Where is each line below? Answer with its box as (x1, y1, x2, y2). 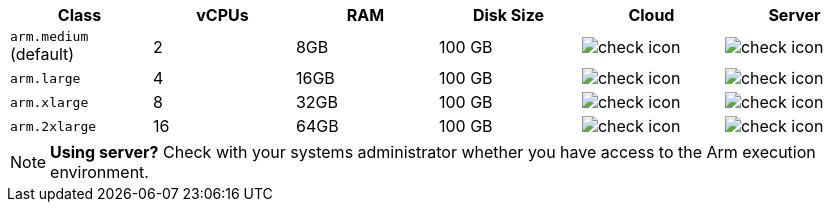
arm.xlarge (10, 94, 89, 110)
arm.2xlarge (10, 118, 97, 134)
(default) (10, 44, 75, 64)
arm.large (10, 70, 81, 86)
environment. (50, 162, 149, 182)
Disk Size (472, 5, 544, 25)
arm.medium (10, 29, 89, 44)
